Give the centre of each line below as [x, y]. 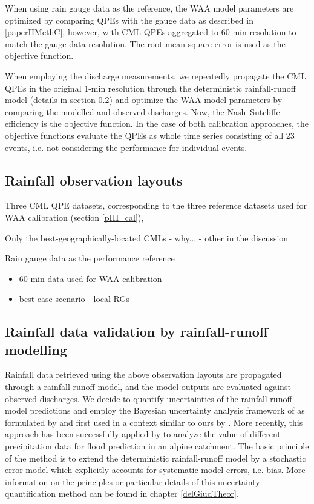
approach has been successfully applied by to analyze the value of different [143, 434]
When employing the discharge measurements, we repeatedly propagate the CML [155, 76]
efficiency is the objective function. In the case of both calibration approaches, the [157, 123]
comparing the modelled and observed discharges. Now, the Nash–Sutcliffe [142, 111]
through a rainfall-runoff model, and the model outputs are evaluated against [148, 387]
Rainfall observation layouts [94, 180]
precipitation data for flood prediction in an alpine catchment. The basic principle [157, 446]
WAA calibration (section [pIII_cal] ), [74, 217]
